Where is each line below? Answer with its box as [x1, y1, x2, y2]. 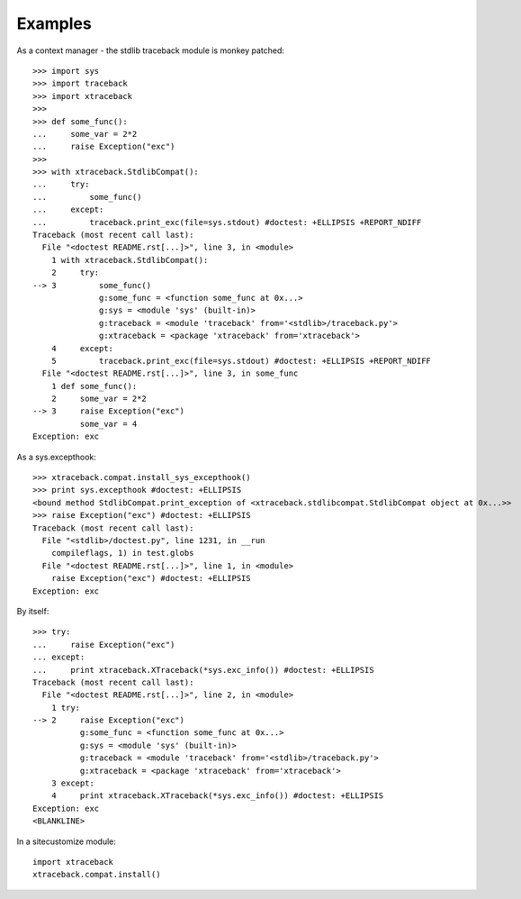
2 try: [50, 268, 100, 278]
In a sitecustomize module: [16, 836, 117, 847]
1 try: [50, 703, 81, 713]
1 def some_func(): [50, 381, 138, 391]
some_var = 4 [79, 419, 138, 429]
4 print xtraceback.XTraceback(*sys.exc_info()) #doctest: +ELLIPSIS [50, 791, 384, 801]
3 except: [50, 778, 94, 788]
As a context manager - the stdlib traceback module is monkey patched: [16, 45, 285, 56]
